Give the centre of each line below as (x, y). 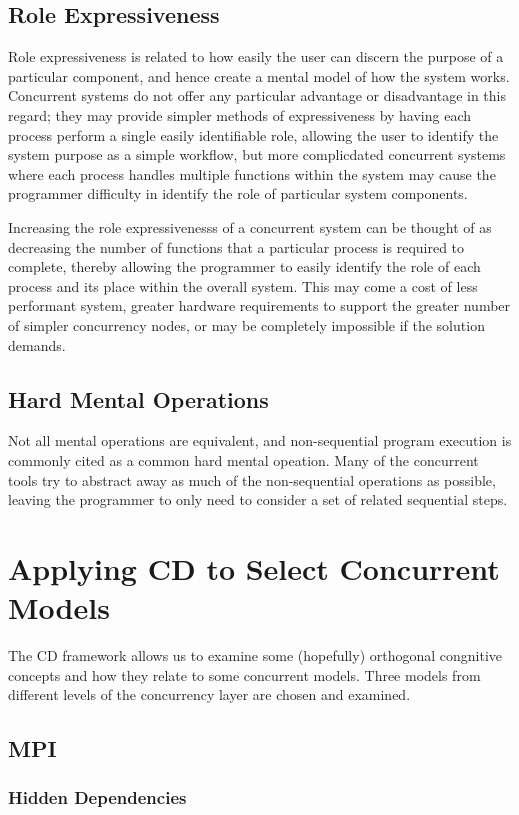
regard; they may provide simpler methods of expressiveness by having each (240, 114)
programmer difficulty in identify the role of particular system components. (238, 193)
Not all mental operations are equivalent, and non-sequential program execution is (260, 440)
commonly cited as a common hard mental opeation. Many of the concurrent (243, 459)
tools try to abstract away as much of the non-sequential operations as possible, (252, 479)
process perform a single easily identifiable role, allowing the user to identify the (253, 134)
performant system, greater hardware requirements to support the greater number (259, 305)
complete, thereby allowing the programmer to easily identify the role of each (244, 266)
